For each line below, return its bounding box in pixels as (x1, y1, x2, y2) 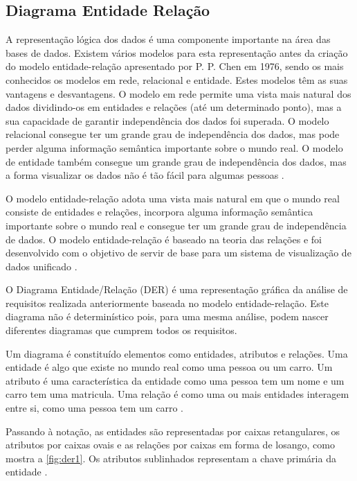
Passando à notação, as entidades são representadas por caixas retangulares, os (6, 423, 340, 438)
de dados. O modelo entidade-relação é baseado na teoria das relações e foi (6, 231, 322, 246)
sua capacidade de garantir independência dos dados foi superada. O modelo (6, 113, 329, 128)
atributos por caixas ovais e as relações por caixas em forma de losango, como (6, 437, 335, 452)
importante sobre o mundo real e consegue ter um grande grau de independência (6, 218, 347, 232)
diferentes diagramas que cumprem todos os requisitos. (6, 323, 237, 338)
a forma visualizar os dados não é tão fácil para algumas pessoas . (6, 168, 284, 182)
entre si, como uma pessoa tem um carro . (6, 401, 183, 415)
